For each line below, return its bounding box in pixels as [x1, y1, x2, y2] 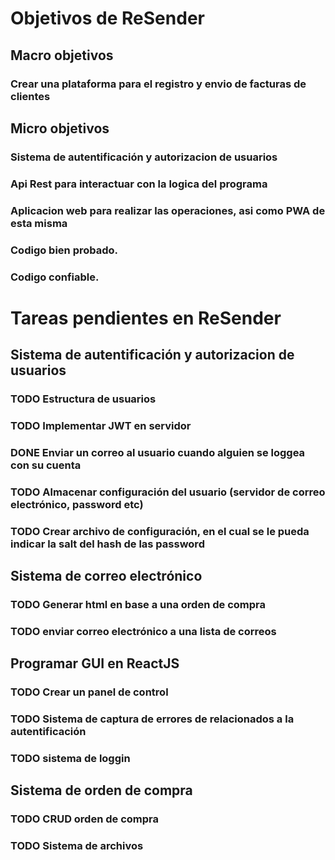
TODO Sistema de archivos [10, 839, 144, 853]
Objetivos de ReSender [10, 7, 205, 30]
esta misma [10, 216, 68, 230]
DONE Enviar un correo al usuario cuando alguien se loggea [10, 445, 306, 459]
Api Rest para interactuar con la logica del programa [10, 177, 268, 191]
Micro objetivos [10, 120, 110, 137]
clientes [10, 89, 51, 103]
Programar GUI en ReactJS [10, 655, 180, 672]
